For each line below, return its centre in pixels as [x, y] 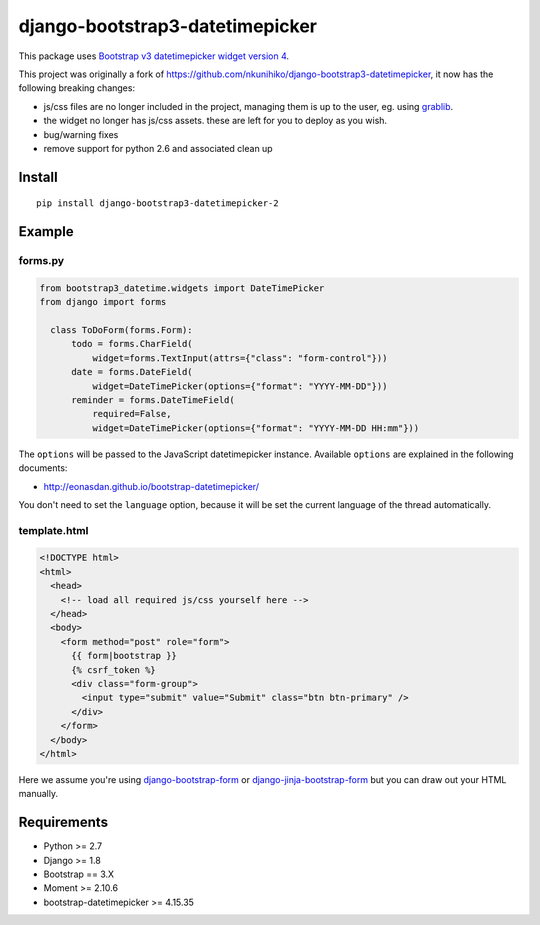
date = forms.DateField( [132, 372]
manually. [38, 794]
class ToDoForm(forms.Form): [122, 330]
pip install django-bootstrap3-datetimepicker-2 [157, 203]
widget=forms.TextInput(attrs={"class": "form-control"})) [239, 358]
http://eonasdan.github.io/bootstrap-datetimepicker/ [151, 486]
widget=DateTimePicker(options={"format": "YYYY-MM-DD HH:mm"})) [255, 428]
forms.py [41, 261]
